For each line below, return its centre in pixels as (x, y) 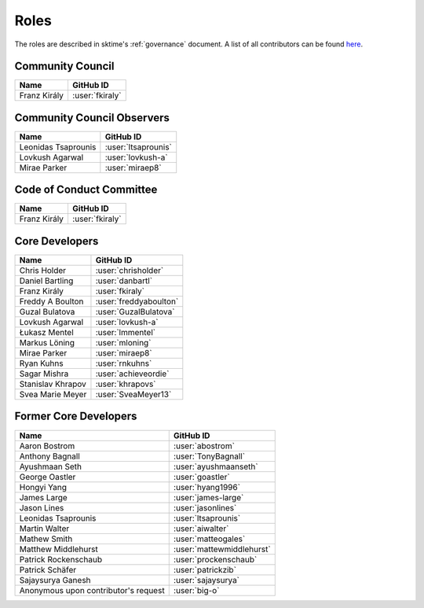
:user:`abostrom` (204, 446)
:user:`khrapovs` (126, 384)
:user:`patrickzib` (205, 569)
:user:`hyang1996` (207, 487)
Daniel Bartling (46, 281)
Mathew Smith (46, 539)
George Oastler (48, 477)
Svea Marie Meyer (53, 394)
